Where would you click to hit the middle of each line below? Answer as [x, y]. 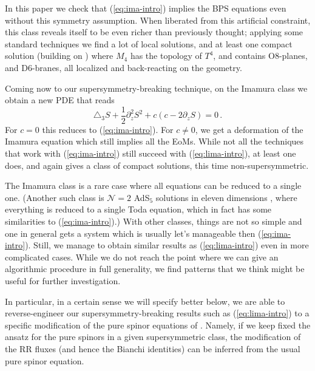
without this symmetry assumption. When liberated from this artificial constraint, [158, 20]
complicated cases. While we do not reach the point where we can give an [142, 257]
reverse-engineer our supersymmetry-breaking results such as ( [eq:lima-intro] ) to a [157, 313]
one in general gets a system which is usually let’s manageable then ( [133, 233]
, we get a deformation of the [249, 129]
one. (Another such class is [55, 197]
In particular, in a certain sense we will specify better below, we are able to [145, 301]
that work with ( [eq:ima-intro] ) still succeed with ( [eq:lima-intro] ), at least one [151, 153]
